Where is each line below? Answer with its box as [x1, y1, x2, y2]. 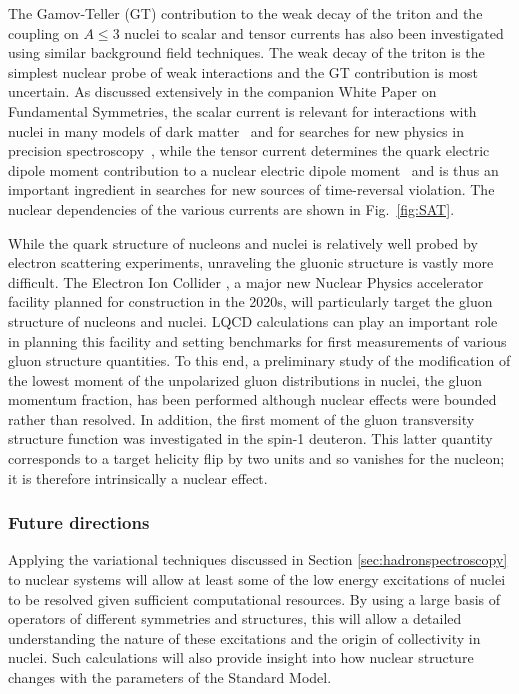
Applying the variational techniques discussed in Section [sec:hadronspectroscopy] [8, 549, 508, 570]
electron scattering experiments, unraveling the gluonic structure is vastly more [8, 252, 494, 273]
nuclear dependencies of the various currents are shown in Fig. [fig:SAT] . [8, 198, 455, 219]
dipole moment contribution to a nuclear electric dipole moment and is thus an [8, 159, 499, 180]
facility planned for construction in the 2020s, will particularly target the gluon [8, 291, 493, 312]
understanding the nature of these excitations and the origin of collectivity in [8, 627, 481, 648]
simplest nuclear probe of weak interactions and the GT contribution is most [8, 61, 479, 82]
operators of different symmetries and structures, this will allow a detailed [8, 608, 462, 629]
